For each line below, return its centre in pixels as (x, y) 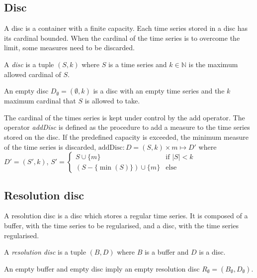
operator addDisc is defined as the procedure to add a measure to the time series (127, 127)
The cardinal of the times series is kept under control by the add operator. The (125, 117)
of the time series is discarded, (50, 146)
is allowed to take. (112, 101)
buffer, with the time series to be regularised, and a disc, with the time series (121, 225)
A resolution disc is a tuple (45, 252)
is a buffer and (167, 252)
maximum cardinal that (40, 101)
